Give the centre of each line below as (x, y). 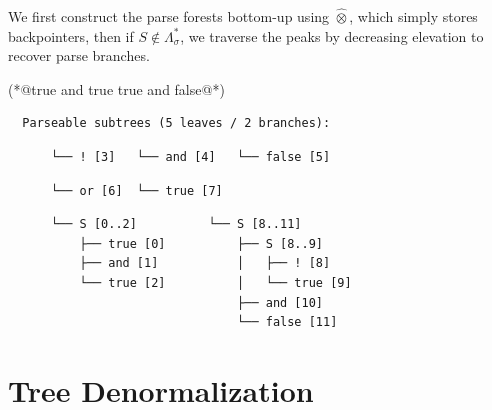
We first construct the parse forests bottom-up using (169, 16)
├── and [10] (280, 302)
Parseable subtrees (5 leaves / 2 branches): (176, 123)
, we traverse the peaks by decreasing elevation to (332, 35)
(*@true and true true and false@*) (116, 88)
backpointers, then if (71, 35)
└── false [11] (287, 322)
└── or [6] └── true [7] (136, 190)
